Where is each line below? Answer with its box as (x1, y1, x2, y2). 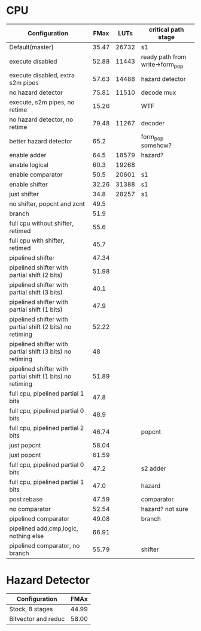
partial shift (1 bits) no (9, 372, 72, 381)
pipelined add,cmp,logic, (9, 524, 79, 533)
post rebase (9, 495, 43, 504)
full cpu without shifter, (9, 220, 74, 228)
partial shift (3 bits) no (9, 347, 72, 356)
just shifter (9, 190, 39, 199)
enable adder (9, 151, 47, 160)
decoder (141, 119, 165, 128)
